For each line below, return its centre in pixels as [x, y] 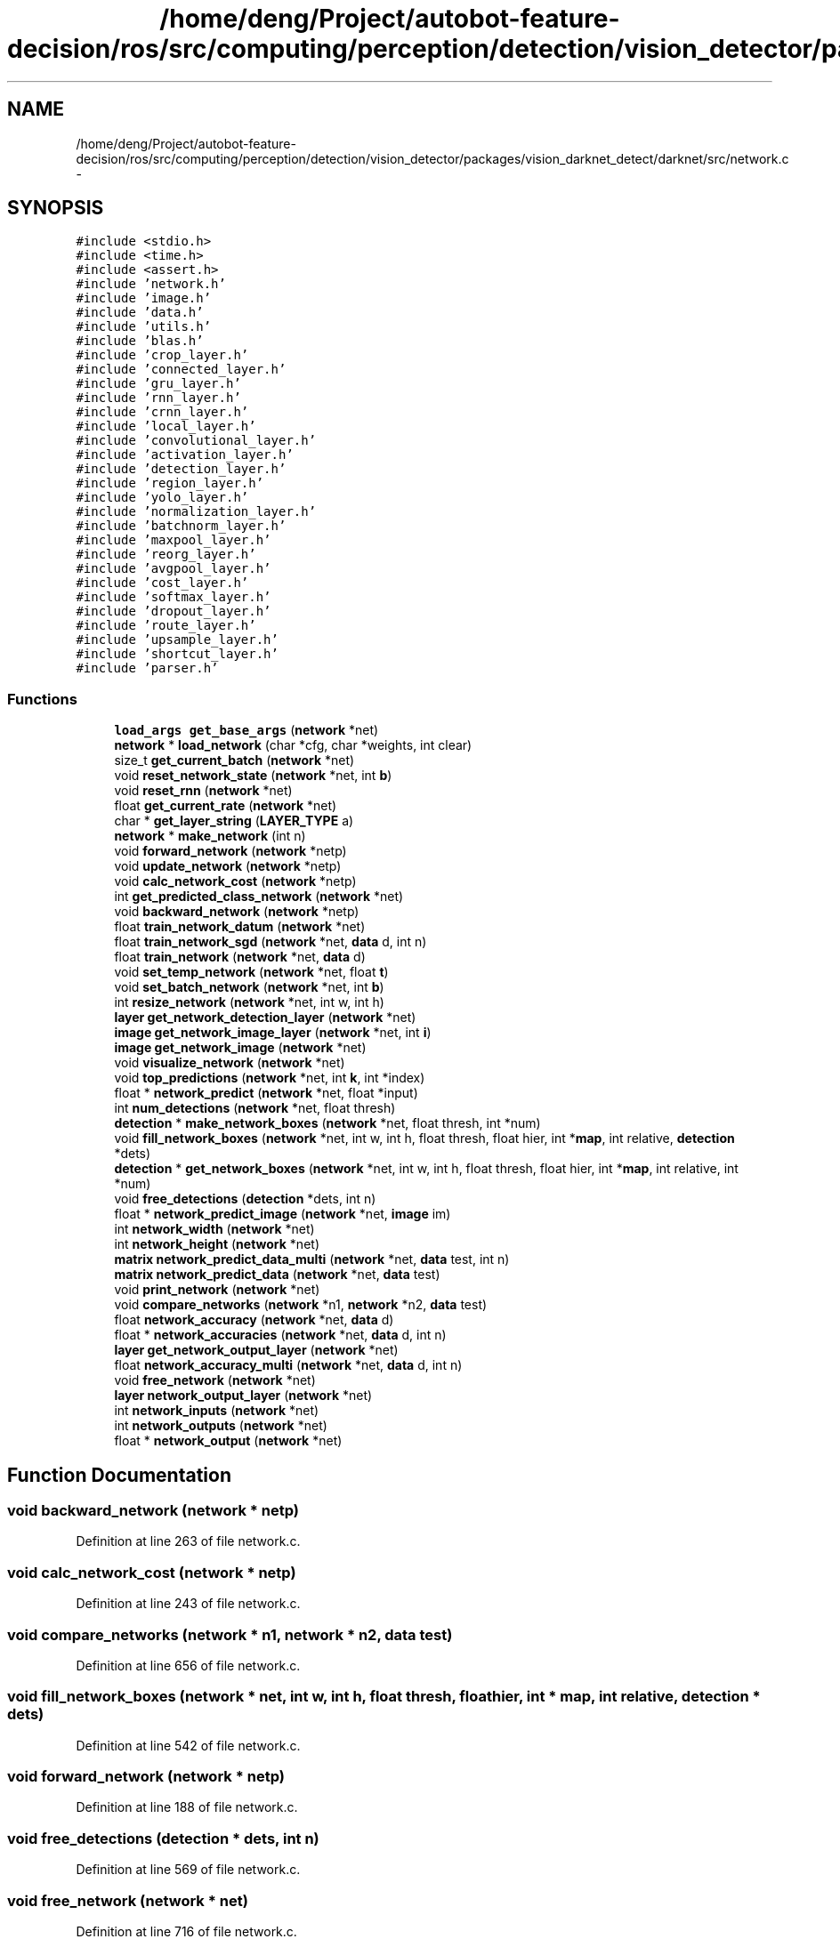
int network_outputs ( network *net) [221, 1426]
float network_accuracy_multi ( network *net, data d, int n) [288, 1365]
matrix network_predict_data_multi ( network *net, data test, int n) [312, 1259]
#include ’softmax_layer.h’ [174, 597]
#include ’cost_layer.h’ [162, 583]
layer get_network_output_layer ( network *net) [256, 1350]
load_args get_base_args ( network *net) [246, 730]
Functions [42, 699]
